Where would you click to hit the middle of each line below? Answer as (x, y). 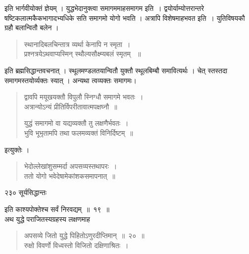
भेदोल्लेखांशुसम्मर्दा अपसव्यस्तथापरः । (71, 166)
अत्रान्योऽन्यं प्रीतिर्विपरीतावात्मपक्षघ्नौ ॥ (71, 106)
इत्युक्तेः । (17, 149)
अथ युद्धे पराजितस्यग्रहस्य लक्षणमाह (47, 219)
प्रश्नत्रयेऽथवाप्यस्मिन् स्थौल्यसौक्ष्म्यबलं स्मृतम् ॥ (82, 54)
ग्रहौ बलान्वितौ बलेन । (32, 27)
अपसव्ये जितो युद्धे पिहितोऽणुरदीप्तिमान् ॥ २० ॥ (84, 235)
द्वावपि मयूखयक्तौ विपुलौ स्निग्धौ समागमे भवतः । (84, 97)
